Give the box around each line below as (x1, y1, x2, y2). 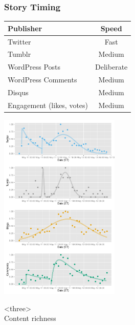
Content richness (4, 313, 56, 323)
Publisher (8, 23, 42, 33)
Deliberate (95, 61, 128, 72)
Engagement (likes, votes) (8, 99, 88, 110)
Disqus (8, 86, 29, 97)
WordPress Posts (8, 61, 61, 72)
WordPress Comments (8, 74, 77, 85)
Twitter (8, 36, 31, 47)
